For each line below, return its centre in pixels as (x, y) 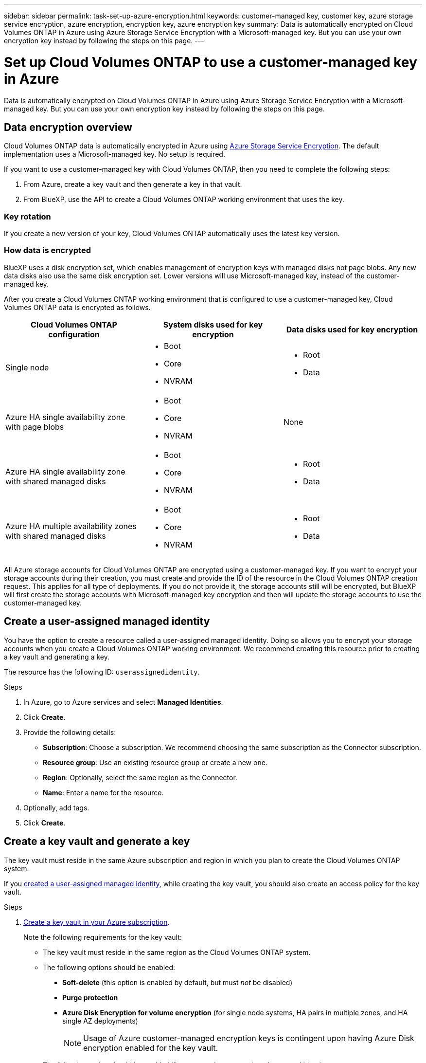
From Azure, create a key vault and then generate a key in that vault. (133, 184)
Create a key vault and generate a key (97, 842)
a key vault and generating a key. (57, 657)
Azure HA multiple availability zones (71, 526)
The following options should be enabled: (109, 967)
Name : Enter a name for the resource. (103, 792)
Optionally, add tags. (56, 807)
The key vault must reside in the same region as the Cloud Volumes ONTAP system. (177, 952)
